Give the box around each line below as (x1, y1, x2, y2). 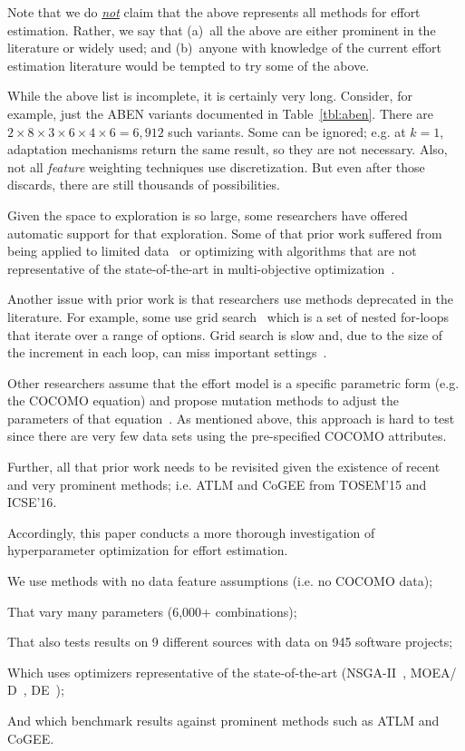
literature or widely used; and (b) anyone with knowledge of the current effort (7, 38, 442, 57)
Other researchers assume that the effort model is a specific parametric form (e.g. (7, 373, 460, 392)
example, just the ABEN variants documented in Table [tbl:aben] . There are (7, 103, 434, 122)
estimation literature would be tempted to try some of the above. (7, 55, 370, 74)
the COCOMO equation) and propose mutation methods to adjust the (7, 391, 399, 410)
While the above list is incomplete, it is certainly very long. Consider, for (7, 86, 412, 105)
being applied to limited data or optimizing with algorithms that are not (7, 241, 417, 260)
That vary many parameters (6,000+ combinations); (7, 601, 297, 620)
